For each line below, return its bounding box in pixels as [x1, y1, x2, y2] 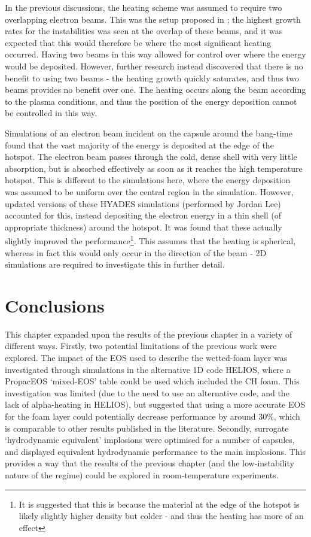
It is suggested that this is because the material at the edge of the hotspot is [19, 497, 300, 510]
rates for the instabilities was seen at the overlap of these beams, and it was [5, 25, 283, 37]
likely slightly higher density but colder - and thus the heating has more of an [19, 509, 304, 522]
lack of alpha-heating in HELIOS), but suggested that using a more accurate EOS [5, 398, 306, 411]
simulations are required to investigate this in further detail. [5, 258, 225, 271]
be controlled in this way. [5, 107, 97, 119]
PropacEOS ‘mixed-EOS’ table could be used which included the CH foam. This [5, 375, 300, 387]
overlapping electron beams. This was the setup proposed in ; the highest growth [5, 13, 301, 25]
